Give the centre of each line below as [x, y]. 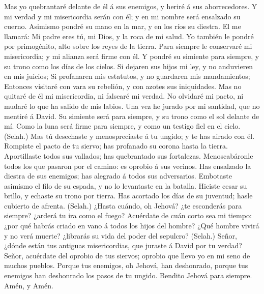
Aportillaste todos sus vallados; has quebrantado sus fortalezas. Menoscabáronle [129, 155]
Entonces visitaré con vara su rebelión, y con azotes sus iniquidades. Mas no [123, 86]
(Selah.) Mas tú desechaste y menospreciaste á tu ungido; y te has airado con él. [129, 136]
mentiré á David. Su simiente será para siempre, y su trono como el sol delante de [132, 116]
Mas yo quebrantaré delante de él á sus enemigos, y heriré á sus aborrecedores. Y [131, 6]
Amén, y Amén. [29, 285]
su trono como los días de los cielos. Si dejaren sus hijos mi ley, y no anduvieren [129, 66]
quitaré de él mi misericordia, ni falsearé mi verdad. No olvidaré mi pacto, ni [124, 96]
